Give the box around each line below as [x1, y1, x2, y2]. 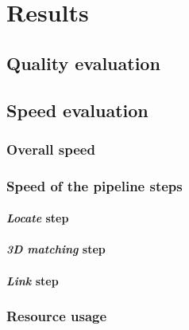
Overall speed [6, 139, 95, 159]
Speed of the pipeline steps [6, 175, 183, 195]
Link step [6, 272, 59, 289]
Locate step [6, 210, 69, 226]
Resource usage [6, 306, 107, 326]
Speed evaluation [6, 97, 148, 122]
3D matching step [6, 241, 106, 257]
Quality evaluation [6, 50, 160, 75]
